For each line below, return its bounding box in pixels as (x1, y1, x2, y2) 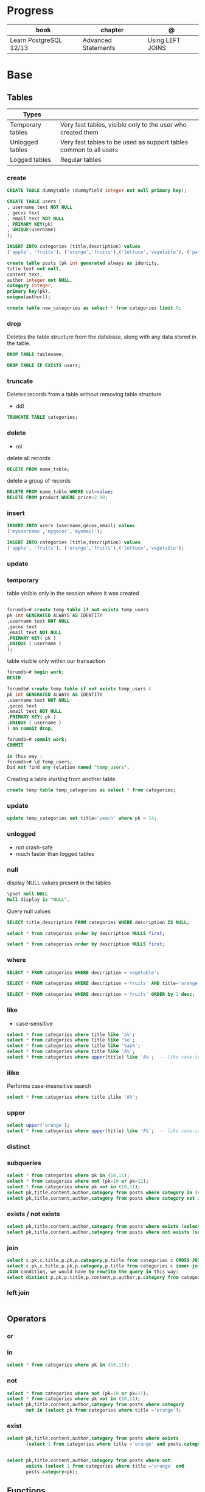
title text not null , (7, 265, 62, 271)
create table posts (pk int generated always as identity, (7, 260, 160, 266)
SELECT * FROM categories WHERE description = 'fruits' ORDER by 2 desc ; (7, 992, 195, 998)
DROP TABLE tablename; (7, 351, 64, 358)
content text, (7, 271, 43, 278)
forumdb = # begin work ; (7, 669, 64, 676)
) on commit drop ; (7, 726, 54, 732)
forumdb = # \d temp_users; (7, 758, 72, 765)
